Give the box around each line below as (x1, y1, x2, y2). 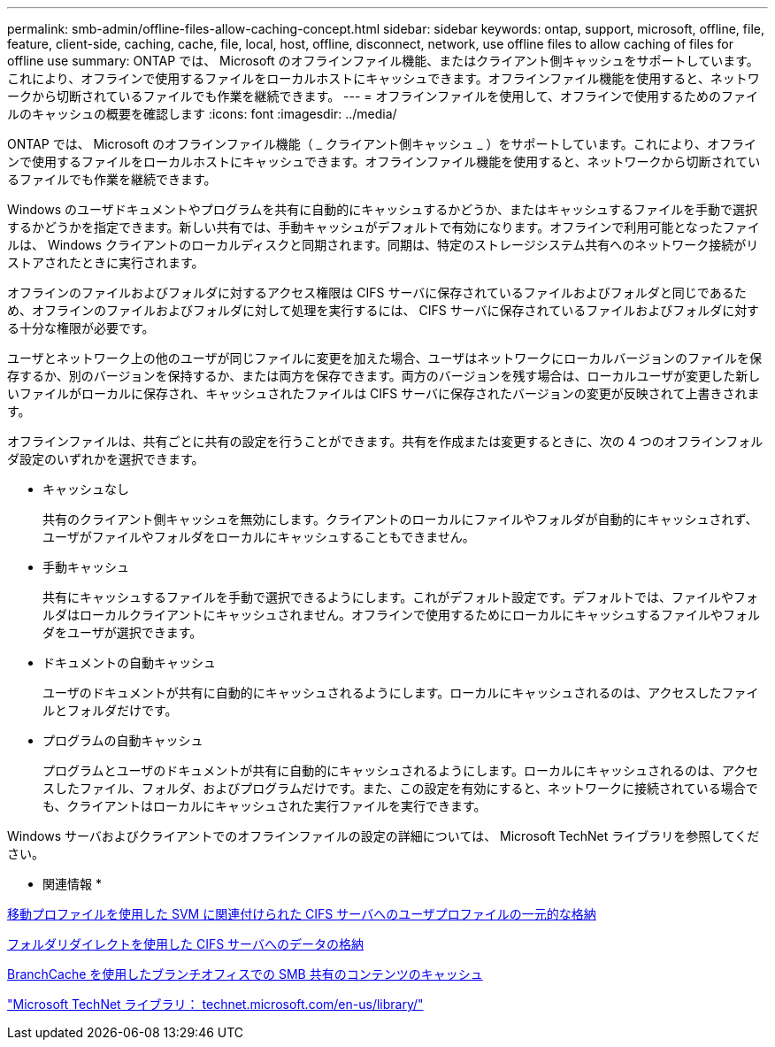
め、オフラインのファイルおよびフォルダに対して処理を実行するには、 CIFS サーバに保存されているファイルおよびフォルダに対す (7, 303, 760, 318)
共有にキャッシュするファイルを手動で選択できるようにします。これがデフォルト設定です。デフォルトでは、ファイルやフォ (42, 589, 758, 604)
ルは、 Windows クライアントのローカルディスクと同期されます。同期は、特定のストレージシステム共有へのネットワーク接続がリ (7, 237, 759, 252)
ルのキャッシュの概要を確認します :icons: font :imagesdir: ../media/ (7, 106, 397, 121)
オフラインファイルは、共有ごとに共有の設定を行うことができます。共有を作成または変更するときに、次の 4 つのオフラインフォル (7, 434, 763, 449)
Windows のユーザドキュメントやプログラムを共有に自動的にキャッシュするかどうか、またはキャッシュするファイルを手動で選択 (7, 202, 757, 217)
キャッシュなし (42, 481, 129, 497)
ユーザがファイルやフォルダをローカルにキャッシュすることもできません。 (42, 529, 475, 544)
